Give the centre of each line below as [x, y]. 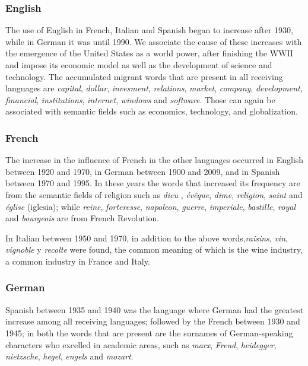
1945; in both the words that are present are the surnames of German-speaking [149, 332]
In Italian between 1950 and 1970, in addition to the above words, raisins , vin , [147, 238]
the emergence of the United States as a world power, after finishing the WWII [149, 53]
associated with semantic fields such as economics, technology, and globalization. [152, 111]
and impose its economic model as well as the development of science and [139, 65]
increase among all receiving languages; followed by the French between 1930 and [153, 321]
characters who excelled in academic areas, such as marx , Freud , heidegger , [141, 344]
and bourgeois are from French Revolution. [82, 218]
